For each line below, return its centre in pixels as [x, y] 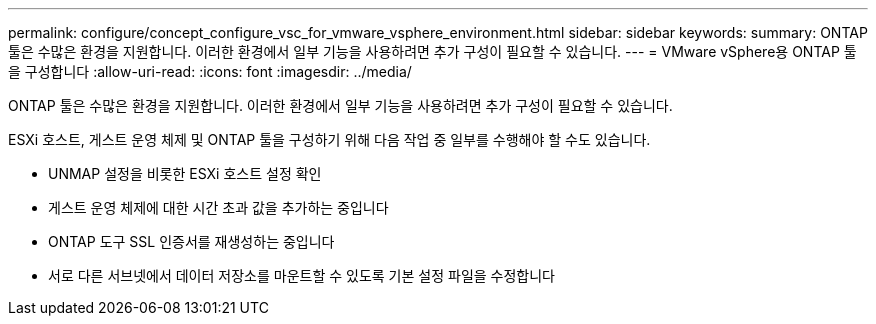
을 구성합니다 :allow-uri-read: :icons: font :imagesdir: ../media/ [210, 71]
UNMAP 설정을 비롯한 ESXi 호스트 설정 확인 [185, 173]
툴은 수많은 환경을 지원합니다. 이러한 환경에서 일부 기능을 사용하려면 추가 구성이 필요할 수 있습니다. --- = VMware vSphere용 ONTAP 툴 [432, 51]
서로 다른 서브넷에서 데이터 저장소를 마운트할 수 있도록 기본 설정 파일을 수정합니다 [301, 275]
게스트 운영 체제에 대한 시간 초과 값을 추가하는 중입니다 [218, 207]
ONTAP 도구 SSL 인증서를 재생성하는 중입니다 [191, 241]
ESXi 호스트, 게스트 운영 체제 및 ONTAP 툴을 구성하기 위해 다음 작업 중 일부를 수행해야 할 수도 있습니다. [329, 139]
